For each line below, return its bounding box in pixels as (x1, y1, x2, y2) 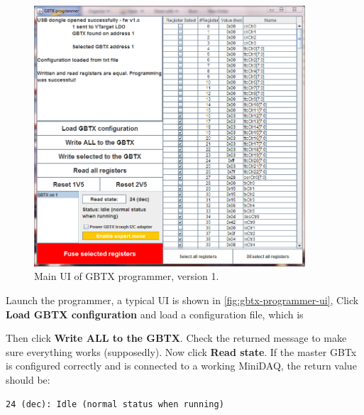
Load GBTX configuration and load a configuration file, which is (6, 306, 304, 321)
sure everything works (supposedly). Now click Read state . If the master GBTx (6, 344, 357, 359)
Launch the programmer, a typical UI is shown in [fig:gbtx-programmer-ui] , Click (6, 293, 359, 307)
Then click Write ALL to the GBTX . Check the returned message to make (6, 330, 347, 345)
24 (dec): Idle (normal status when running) (6, 399, 224, 409)
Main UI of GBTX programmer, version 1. (34, 269, 219, 284)
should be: (6, 372, 50, 387)
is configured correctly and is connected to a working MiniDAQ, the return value (6, 358, 357, 373)
